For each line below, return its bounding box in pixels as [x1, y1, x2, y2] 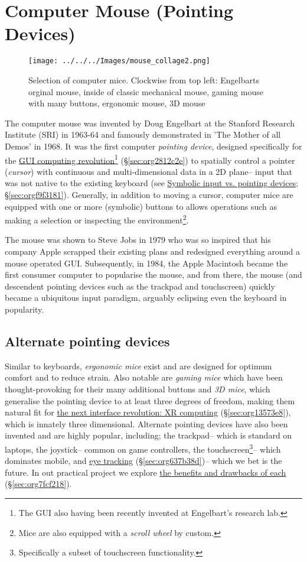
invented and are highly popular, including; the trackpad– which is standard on [5, 429, 292, 441]
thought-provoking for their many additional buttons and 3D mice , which [5, 382, 270, 395]
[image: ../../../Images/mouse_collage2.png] [28, 57, 210, 66]
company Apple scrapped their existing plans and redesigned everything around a [5, 245, 300, 257]
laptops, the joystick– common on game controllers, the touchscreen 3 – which [5, 441, 281, 455]
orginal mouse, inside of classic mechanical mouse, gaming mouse [28, 85, 263, 98]
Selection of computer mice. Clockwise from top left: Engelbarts [28, 73, 259, 86]
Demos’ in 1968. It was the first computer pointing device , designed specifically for [5, 139, 302, 152]
